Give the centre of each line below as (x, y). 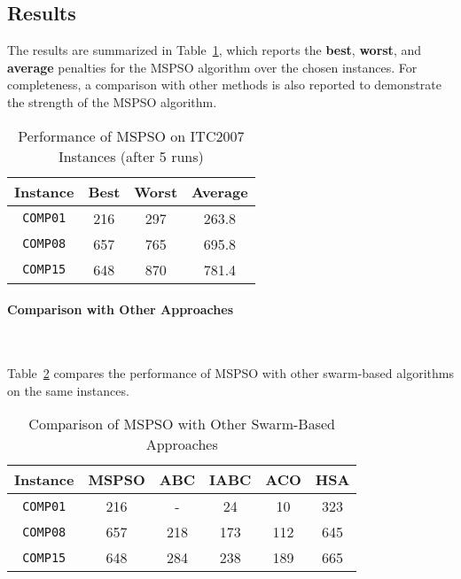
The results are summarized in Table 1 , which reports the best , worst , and (215, 50)
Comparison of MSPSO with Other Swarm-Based (182, 424)
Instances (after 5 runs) (131, 156)
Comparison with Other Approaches (120, 309)
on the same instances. (68, 390)
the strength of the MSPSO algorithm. (112, 101)
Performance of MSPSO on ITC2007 (131, 135)
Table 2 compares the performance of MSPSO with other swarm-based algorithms (230, 372)
